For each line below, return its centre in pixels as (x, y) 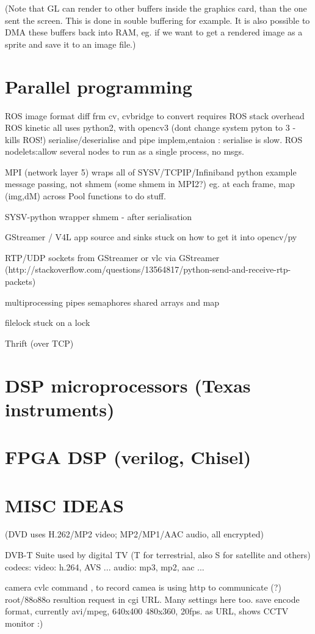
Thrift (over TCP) (39, 343)
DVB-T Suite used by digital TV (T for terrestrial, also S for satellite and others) (158, 555)
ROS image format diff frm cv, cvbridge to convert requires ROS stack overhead (155, 115)
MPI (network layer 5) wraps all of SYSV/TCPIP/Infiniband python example (151, 171)
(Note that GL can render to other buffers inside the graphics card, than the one (156, 8)
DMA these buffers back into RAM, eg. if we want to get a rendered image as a (154, 32)
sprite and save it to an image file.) (71, 44)
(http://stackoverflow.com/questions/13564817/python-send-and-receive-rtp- (148, 269)
